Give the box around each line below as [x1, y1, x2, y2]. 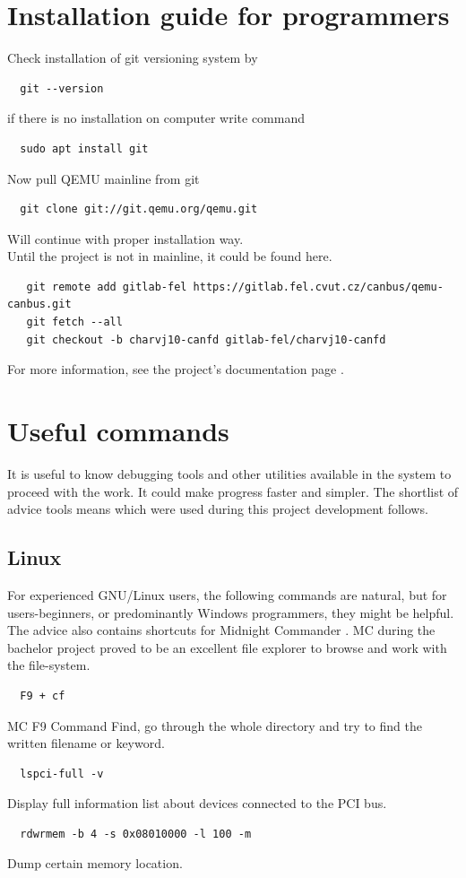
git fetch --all [26, 316, 123, 329]
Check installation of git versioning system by [7, 48, 258, 67]
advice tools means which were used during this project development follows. [7, 500, 428, 518]
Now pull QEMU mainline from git [7, 169, 200, 187]
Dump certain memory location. [7, 854, 183, 873]
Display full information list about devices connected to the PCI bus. [7, 794, 387, 813]
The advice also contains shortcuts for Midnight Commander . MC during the [7, 621, 436, 639]
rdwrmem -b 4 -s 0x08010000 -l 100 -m [20, 827, 252, 840]
